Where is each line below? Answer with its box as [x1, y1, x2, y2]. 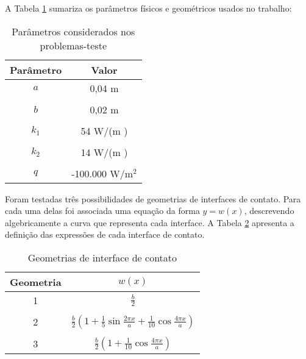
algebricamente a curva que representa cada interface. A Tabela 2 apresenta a [5, 216, 294, 229]
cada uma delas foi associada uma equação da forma [5, 204, 200, 217]
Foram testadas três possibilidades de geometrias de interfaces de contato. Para [5, 192, 301, 205]
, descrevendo [244, 204, 294, 217]
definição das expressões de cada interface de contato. [5, 228, 205, 241]
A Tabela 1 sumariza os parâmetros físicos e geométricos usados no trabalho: [5, 2, 292, 14]
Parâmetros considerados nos [12, 24, 135, 38]
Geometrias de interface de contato [27, 250, 177, 265]
